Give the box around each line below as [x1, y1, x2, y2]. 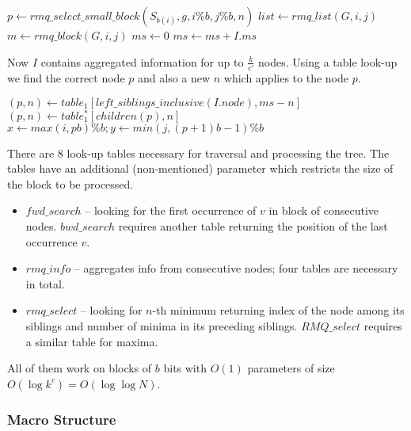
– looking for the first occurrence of [85, 202, 257, 219]
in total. [25, 275, 65, 292]
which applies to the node [223, 69, 349, 86]
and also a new [138, 69, 211, 86]
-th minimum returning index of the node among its [152, 302, 405, 318]
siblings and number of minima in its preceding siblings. [25, 317, 298, 334]
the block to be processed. [7, 175, 134, 192]
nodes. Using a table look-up [258, 53, 398, 70]
